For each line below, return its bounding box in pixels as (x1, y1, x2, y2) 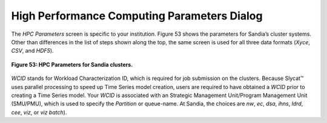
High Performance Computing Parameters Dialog (11, 9, 263, 22)
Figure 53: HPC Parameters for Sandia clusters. (11, 61, 133, 68)
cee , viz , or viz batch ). (11, 108, 67, 116)
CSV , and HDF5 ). (11, 47, 54, 55)
